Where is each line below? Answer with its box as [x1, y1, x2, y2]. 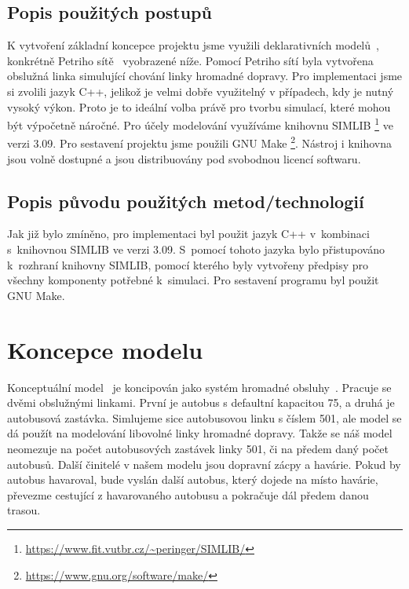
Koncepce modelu [7, 333, 203, 365]
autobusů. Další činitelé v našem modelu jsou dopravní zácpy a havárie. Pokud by [7, 455, 401, 472]
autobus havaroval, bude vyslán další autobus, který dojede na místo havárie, [7, 471, 378, 488]
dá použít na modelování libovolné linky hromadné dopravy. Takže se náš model [7, 425, 393, 441]
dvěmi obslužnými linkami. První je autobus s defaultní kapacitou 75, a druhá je [7, 394, 395, 411]
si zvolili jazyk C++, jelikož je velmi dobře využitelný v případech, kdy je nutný [7, 82, 394, 99]
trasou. [7, 502, 41, 518]
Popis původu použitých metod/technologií [7, 188, 364, 213]
